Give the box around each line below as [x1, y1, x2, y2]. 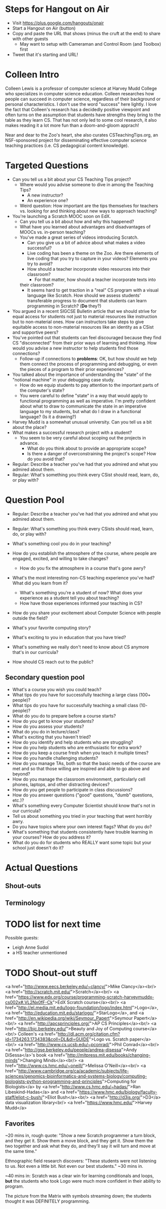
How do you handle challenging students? [12, 755, 98, 761]
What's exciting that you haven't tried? [12, 734, 91, 740]
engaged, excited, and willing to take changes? [12, 555, 109, 562]
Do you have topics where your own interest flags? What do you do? [12, 823, 152, 830]
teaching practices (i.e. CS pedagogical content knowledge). [5, 142, 129, 148]
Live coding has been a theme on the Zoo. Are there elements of [27, 250, 159, 256]
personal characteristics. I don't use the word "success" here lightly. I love [5, 101, 157, 107]
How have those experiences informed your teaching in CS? [19, 600, 143, 606]
